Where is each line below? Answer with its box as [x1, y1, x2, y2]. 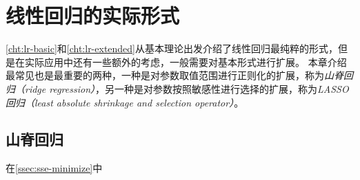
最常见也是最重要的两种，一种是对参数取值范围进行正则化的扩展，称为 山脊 [6, 68, 343, 82]
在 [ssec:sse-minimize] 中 [6, 161, 103, 175]
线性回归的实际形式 [6, 1, 180, 30]
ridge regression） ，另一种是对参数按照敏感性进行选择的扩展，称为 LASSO [24, 81, 349, 95]
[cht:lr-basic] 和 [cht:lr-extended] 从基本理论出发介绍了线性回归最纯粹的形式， [6, 41, 339, 56]
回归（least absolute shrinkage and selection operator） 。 [6, 95, 244, 109]
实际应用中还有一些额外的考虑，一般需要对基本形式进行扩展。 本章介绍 [24, 54, 347, 69]
